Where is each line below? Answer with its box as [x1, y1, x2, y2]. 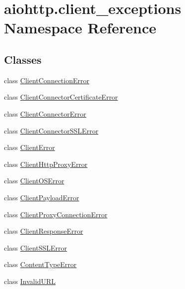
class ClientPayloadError [4, 192, 79, 202]
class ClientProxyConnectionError [4, 209, 108, 219]
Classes [4, 51, 42, 67]
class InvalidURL [4, 276, 56, 286]
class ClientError [4, 142, 55, 152]
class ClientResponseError [4, 226, 83, 236]
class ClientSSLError [4, 242, 67, 253]
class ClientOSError [4, 175, 64, 186]
